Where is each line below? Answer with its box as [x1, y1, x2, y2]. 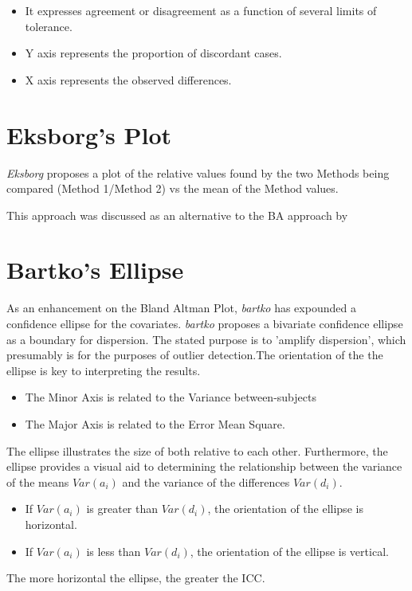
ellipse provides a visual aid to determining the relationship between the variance [6, 458, 402, 475]
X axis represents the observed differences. [25, 71, 232, 88]
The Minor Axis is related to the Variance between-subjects [25, 389, 316, 405]
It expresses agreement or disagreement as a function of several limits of [25, 2, 377, 18]
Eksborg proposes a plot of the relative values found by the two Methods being [6, 164, 390, 181]
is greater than [86, 500, 159, 517]
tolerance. [25, 18, 73, 34]
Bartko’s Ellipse [6, 253, 184, 286]
